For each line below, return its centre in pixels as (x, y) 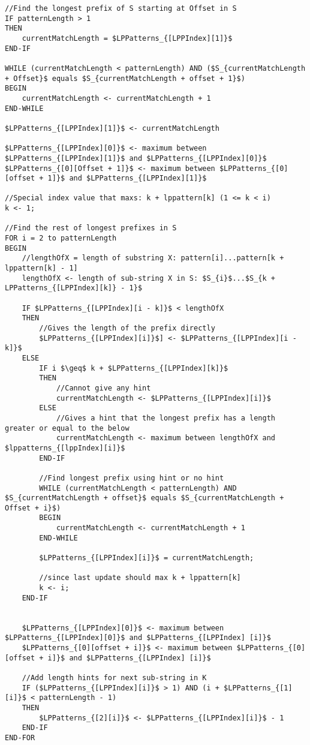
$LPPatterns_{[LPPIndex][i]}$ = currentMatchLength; (147, 558)
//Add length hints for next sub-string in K (114, 678)
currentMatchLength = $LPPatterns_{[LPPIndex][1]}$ (127, 38)
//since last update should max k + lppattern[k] (140, 578)
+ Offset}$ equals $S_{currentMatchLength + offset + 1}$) (125, 78)
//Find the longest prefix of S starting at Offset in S (121, 8)
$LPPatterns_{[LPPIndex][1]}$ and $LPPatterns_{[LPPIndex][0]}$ (136, 158)
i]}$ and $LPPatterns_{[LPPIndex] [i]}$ (129, 658)
